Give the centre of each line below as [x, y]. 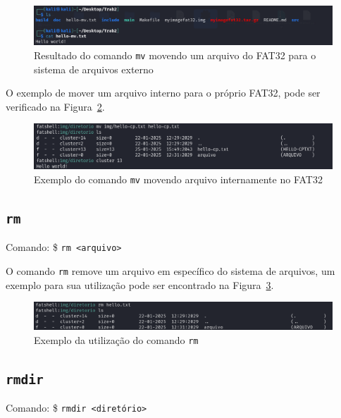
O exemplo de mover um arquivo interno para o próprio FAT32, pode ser [163, 93]
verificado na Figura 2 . [55, 106]
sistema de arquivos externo [94, 69]
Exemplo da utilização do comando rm [116, 339]
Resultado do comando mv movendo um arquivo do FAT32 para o [175, 55]
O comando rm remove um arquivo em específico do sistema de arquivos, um [170, 271]
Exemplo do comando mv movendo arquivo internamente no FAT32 [178, 179]
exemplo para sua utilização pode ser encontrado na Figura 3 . [140, 284]
